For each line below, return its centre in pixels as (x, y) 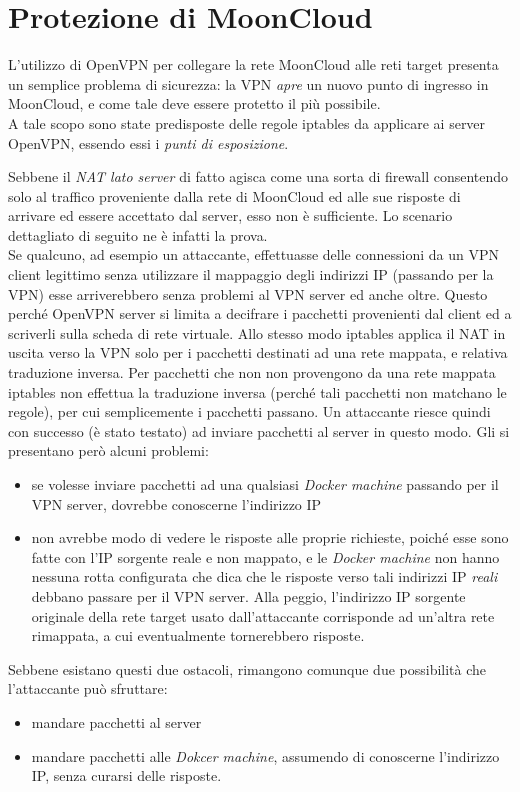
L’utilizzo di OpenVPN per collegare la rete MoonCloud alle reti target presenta (253, 64)
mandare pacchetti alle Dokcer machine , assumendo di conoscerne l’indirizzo (265, 755)
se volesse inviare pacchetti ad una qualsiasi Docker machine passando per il (265, 484)
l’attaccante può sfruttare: (88, 688)
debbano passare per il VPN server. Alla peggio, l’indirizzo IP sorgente (248, 595)
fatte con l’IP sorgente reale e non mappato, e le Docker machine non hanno (265, 556)
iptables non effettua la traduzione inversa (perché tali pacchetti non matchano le (257, 391)
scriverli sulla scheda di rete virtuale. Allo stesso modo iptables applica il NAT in (257, 332)
